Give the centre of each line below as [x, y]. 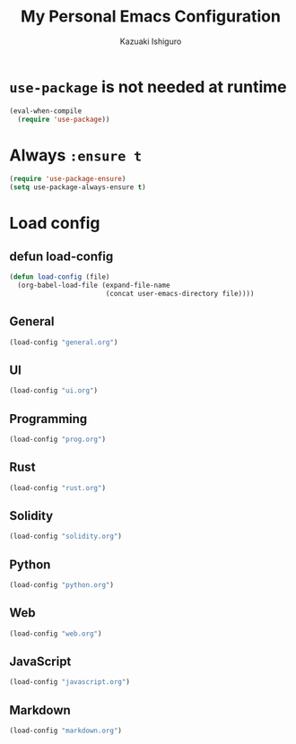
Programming [48, 419]
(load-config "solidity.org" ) [66, 536]
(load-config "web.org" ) [56, 634]
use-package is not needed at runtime [148, 87]
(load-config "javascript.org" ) [70, 682]
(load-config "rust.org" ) [57, 488]
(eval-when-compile [46, 111]
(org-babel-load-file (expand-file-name [94, 285]
